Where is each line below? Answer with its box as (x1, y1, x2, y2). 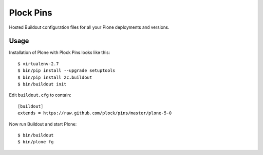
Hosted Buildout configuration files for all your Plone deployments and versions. (9, 24, 169, 30)
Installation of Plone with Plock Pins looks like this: (9, 50, 110, 55)
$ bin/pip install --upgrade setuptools (18, 68, 115, 73)
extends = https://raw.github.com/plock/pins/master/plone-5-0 (18, 110, 172, 116)
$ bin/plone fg (18, 139, 54, 145)
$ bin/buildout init (18, 82, 67, 87)
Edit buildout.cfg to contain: (9, 92, 72, 98)
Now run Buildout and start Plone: (9, 121, 77, 127)
